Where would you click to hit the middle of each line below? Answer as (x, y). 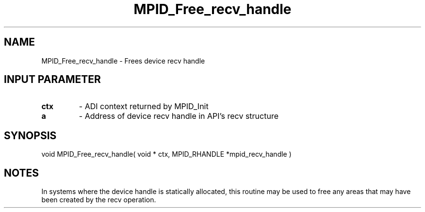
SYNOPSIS (30, 135)
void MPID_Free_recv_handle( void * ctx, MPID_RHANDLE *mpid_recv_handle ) (166, 154)
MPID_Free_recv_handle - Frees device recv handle (123, 61)
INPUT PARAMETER (52, 80)
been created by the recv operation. (99, 200)
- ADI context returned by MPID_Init (144, 106)
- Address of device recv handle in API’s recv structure (179, 116)
